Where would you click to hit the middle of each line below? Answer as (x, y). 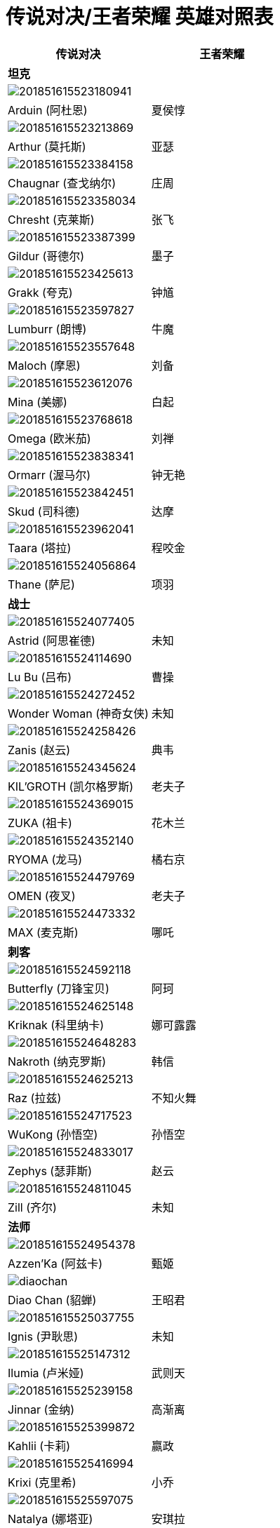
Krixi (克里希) (42, 1482)
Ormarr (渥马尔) (49, 475)
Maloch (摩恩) (44, 365)
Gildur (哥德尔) (46, 256)
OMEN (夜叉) (42, 896)
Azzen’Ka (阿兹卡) (55, 1263)
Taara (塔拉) (40, 548)
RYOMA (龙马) (45, 859)
